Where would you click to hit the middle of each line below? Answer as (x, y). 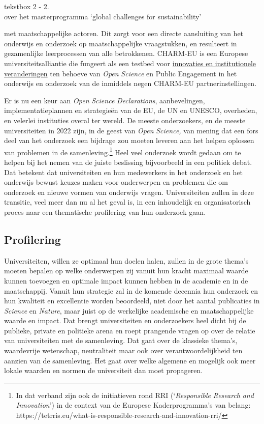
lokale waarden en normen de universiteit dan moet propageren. (104, 370)
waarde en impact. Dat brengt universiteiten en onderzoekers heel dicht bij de (125, 320)
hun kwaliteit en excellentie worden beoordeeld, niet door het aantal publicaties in (132, 301)
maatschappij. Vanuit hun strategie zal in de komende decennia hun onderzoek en (131, 290)
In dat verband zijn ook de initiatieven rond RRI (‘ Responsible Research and (135, 395)
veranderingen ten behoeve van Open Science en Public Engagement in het (121, 73)
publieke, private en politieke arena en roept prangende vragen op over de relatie (130, 330)
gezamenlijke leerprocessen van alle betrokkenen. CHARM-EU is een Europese (126, 53)
